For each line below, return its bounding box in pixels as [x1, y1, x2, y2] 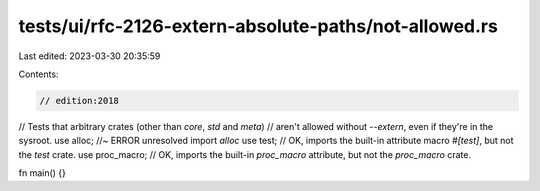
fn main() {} [18, 167, 67, 179]
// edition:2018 [39, 95, 120, 106]
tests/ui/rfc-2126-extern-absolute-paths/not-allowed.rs [18, 15, 499, 37]
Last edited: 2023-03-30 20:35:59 [18, 50, 161, 62]
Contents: [18, 68, 59, 80]
